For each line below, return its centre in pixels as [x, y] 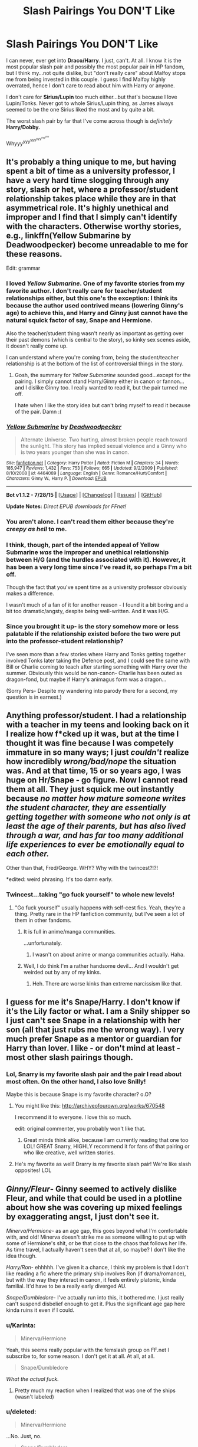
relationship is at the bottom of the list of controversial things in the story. [95, 364]
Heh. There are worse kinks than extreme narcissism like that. [107, 983]
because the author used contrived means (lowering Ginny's [95, 306]
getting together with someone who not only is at [98, 816]
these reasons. [34, 254]
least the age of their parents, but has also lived [96, 826]
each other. [28, 854]
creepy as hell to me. [37, 529]
